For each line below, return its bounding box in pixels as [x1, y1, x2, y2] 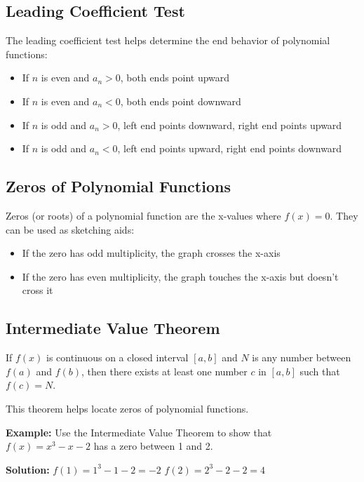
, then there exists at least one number [81, 363, 248, 378]
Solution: [6, 462, 50, 476]
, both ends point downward [120, 93, 241, 108]
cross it [22, 283, 53, 297]
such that [299, 363, 340, 378]
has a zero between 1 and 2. [93, 439, 213, 453]
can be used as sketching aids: [6, 222, 135, 236]
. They [330, 208, 358, 222]
